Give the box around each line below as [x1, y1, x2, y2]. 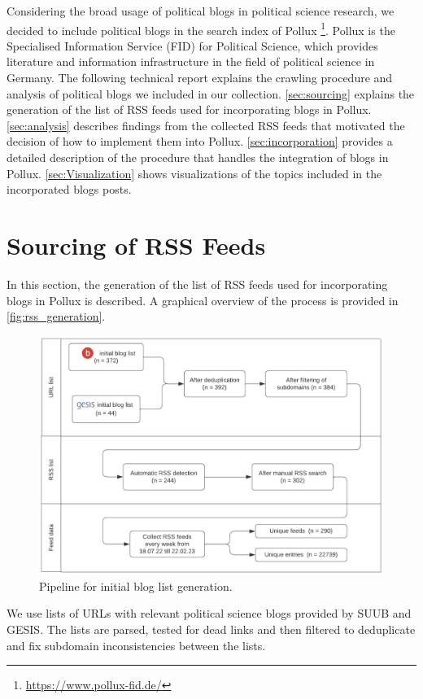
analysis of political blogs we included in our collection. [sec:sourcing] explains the [7, 85, 415, 102]
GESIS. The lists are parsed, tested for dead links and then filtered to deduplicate [7, 620, 416, 637]
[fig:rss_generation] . [7, 308, 106, 325]
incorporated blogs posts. [7, 181, 132, 198]
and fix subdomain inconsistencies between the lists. [7, 636, 266, 653]
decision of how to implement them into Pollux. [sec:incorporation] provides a [7, 133, 393, 150]
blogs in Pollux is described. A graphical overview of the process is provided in [7, 291, 399, 308]
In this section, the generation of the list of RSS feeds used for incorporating [7, 275, 388, 292]
